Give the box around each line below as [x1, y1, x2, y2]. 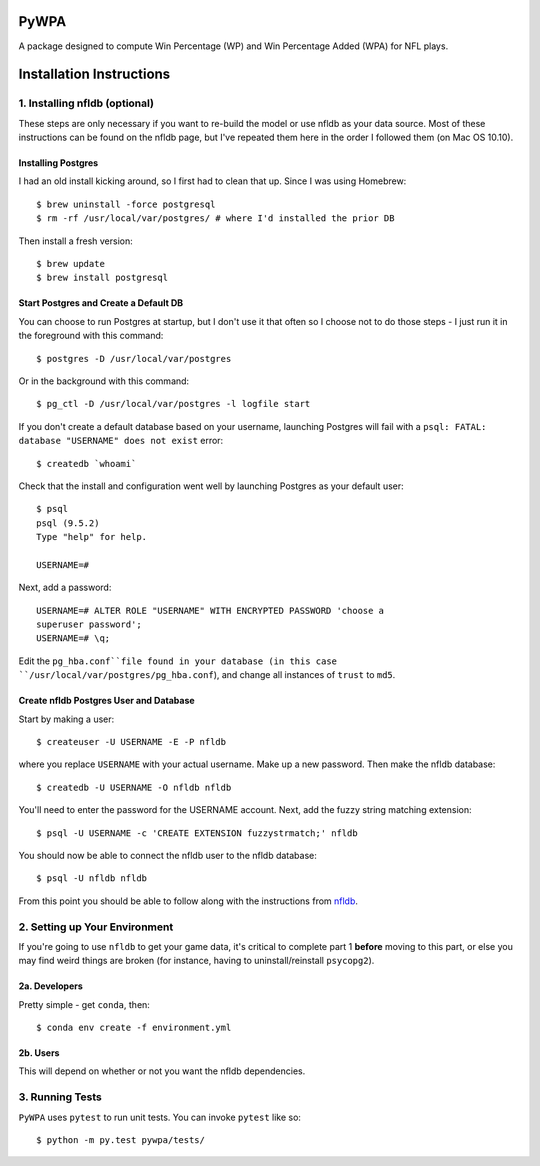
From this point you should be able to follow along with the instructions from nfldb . [18, 895, 359, 907]
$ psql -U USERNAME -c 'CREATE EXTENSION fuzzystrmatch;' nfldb [36, 827, 359, 839]
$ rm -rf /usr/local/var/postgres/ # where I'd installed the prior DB [36, 213, 395, 224]
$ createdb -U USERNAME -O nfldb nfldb [36, 781, 232, 793]
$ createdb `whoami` [36, 458, 137, 469]
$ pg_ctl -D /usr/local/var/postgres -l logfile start [36, 398, 311, 410]
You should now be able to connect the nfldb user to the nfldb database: [18, 849, 317, 861]
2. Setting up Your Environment [18, 920, 174, 934]
